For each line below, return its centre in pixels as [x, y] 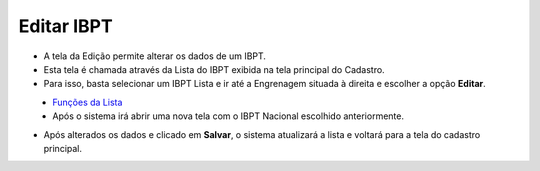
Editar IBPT [66, 26]
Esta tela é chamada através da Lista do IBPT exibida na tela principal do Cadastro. [214, 69]
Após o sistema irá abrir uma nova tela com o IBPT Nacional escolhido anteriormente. [228, 116]
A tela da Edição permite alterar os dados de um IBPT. [155, 56]
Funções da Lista [87, 102]
